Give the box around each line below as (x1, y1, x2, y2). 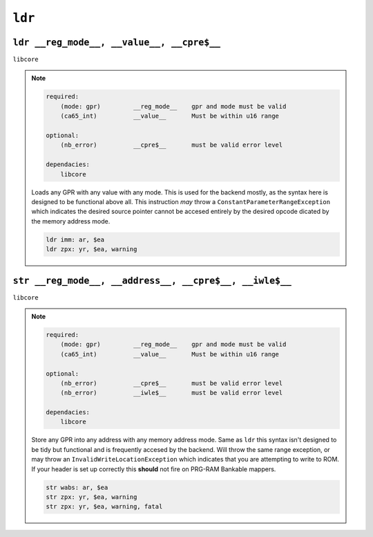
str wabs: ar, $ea (46, 483, 108, 491)
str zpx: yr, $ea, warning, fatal (46, 502, 163, 511)
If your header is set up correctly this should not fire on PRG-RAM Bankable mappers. (31, 464, 276, 473)
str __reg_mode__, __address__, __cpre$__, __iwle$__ (12, 275, 291, 286)
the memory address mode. (31, 217, 111, 225)
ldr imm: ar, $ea (46, 235, 105, 244)
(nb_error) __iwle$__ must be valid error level (60, 389, 283, 397)
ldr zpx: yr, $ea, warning (46, 246, 137, 253)
